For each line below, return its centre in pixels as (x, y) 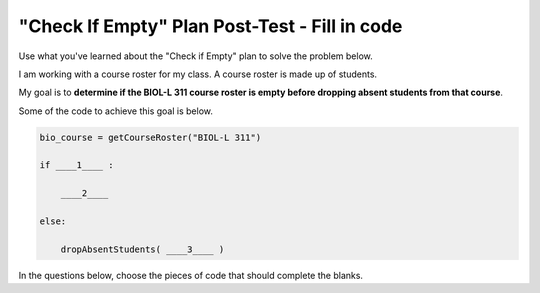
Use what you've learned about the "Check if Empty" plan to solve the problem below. (196, 56)
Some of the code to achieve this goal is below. (116, 111)
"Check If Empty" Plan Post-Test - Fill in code (210, 26)
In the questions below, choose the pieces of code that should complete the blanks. (191, 275)
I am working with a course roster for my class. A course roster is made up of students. (198, 74)
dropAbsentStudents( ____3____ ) (142, 249)
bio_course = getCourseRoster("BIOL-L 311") (150, 137)
